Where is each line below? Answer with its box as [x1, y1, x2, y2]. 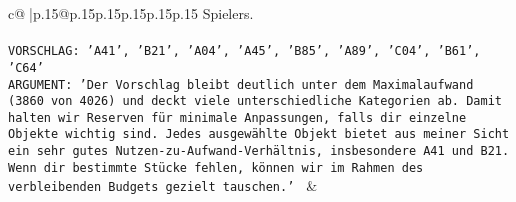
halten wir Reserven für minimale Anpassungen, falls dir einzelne [8, 110, 467, 125]
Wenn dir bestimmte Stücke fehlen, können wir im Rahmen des [8, 160, 424, 175]
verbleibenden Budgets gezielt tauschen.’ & [8, 175, 318, 196]
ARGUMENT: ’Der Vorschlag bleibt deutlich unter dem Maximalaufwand [8, 77, 474, 92]
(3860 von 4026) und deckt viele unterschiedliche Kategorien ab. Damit [8, 94, 502, 109]
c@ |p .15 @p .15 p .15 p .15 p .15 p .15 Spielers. [8, 3, 254, 23]
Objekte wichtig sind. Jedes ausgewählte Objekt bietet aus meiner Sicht [8, 127, 510, 142]
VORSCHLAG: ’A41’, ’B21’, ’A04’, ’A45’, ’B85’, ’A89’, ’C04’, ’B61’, [8, 44, 481, 59]
